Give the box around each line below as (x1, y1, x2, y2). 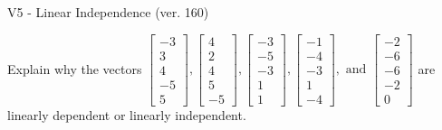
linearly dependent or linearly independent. (7, 105, 246, 124)
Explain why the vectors (7, 59, 142, 78)
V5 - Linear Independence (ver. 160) (7, 3, 209, 21)
